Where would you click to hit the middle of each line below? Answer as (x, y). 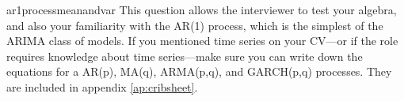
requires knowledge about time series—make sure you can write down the (185, 56)
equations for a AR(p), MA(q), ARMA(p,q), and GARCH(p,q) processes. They (199, 71)
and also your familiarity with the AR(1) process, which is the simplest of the (195, 25)
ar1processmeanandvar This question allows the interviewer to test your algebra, (202, 9)
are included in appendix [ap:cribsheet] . (102, 86)
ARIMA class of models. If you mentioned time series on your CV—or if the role (202, 41)
